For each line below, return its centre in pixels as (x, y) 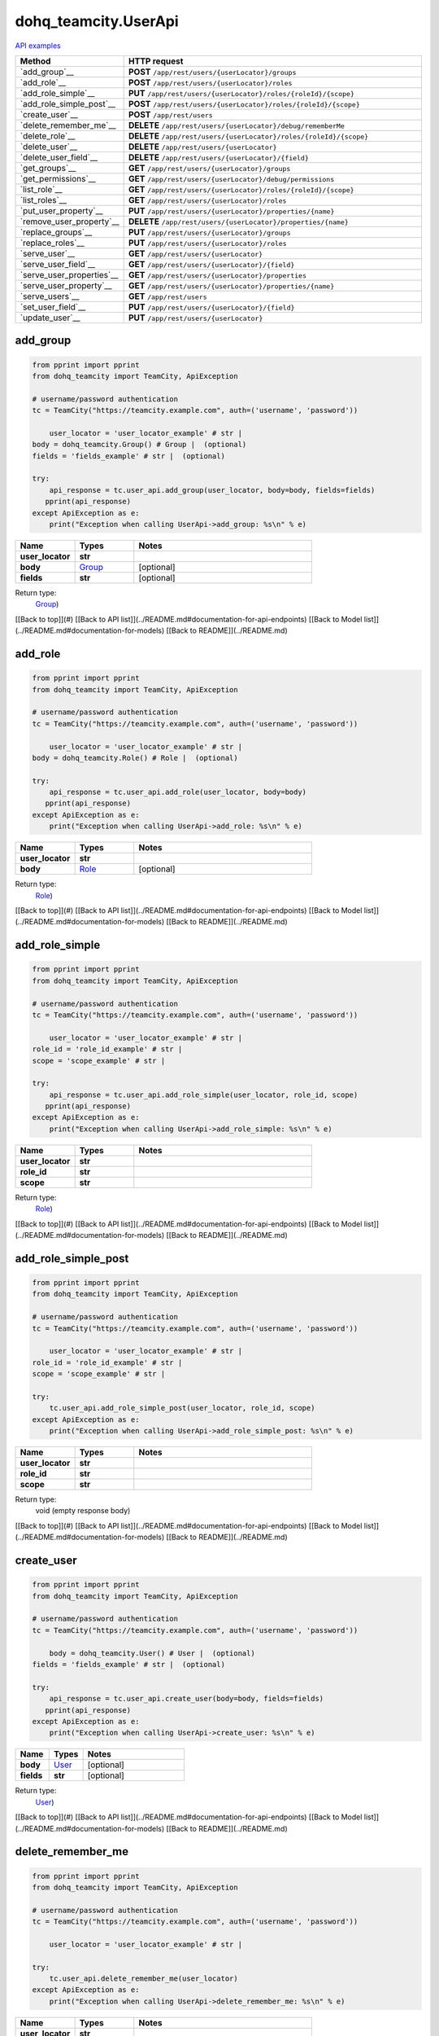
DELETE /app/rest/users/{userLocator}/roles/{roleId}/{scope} (249, 136)
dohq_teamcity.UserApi (97, 21)
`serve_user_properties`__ (69, 274)
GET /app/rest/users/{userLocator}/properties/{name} (232, 285)
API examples (38, 46)
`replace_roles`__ (52, 243)
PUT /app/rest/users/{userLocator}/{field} (212, 307)
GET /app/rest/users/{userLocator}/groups (210, 168)
